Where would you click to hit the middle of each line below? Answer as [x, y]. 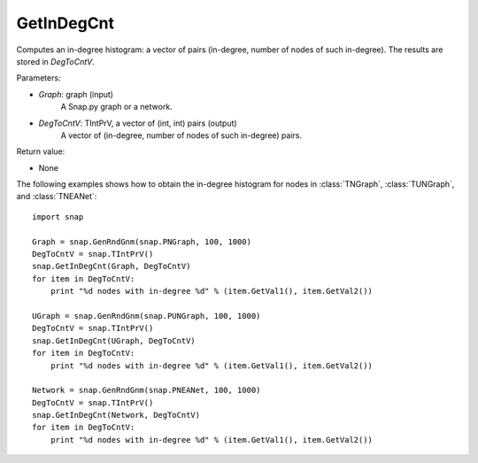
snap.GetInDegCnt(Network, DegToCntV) [116, 415]
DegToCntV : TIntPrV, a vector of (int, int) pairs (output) [138, 123]
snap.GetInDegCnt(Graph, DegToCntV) [112, 266]
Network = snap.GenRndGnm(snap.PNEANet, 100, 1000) [146, 390]
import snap [58, 216]
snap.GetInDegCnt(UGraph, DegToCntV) [114, 340]
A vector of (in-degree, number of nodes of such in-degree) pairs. [181, 135]
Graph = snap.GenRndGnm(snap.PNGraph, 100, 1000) [142, 242]
